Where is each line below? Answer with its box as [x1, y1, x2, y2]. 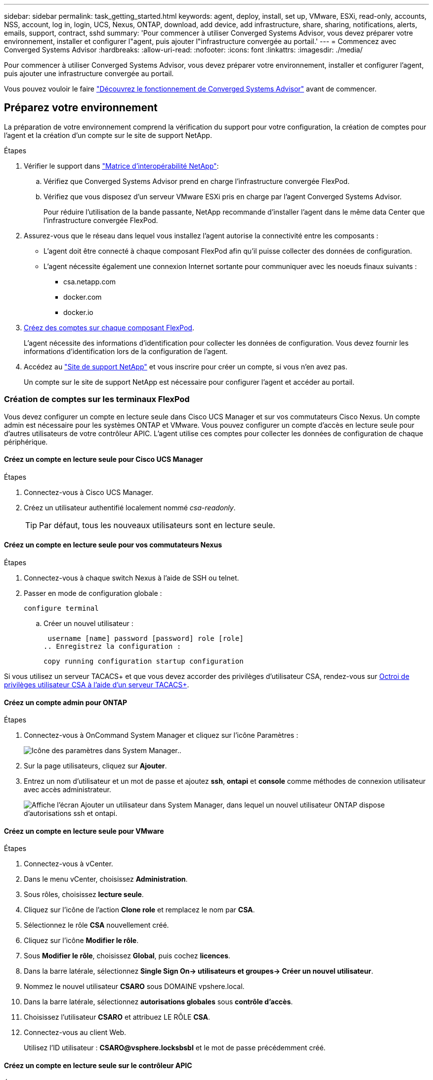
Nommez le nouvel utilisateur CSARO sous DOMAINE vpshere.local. [24, 982, 245, 991]
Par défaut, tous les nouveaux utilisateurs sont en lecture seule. [39, 520, 275, 530]
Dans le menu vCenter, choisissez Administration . [24, 875, 188, 884]
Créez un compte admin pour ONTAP [4, 698, 128, 707]
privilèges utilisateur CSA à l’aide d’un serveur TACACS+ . [4, 680, 189, 689]
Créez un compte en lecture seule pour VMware [4, 826, 164, 835]
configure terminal [24, 604, 99, 613]
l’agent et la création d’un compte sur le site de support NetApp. [4, 131, 212, 139]
